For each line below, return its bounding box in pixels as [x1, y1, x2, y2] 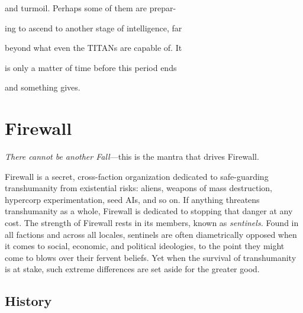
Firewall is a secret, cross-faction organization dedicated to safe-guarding [5, 170, 269, 182]
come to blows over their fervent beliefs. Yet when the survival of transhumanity [5, 251, 296, 263]
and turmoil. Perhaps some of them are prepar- [5, 2, 176, 14]
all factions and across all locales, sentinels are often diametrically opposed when [5, 228, 297, 240]
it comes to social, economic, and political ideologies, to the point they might [5, 240, 285, 252]
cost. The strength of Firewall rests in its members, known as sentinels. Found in [5, 217, 299, 229]
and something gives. [5, 81, 80, 93]
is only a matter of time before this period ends [5, 61, 177, 73]
